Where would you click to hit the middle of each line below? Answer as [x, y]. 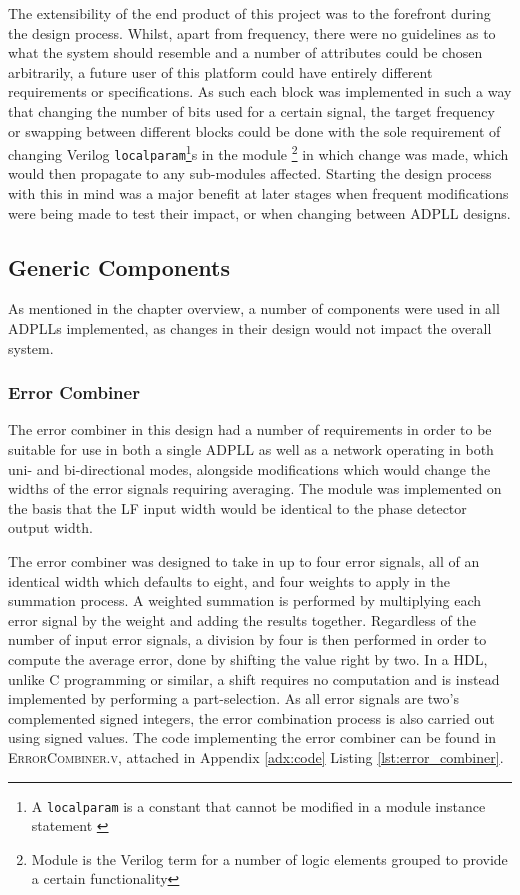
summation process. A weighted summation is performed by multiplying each [244, 600]
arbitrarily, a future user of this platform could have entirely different [220, 71]
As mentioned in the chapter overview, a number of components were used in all [254, 308]
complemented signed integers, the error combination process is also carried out [251, 717]
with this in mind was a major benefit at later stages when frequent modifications [258, 193]
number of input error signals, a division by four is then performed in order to [247, 639]
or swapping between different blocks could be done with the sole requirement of [254, 130]
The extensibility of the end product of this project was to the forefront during [249, 13]
